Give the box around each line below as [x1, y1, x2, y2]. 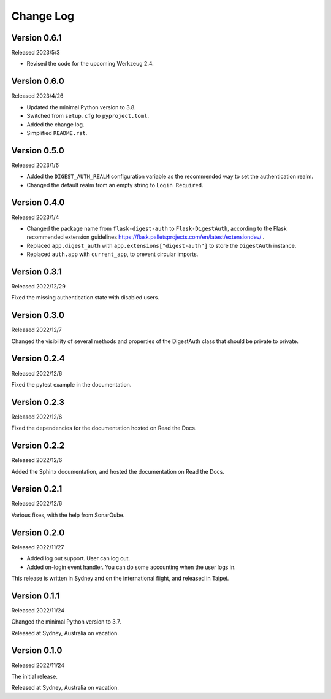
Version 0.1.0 [11, 645, 63, 656]
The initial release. [11, 673, 58, 680]
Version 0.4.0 [11, 197, 65, 208]
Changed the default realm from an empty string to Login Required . [26, 181, 204, 188]
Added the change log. [26, 120, 85, 128]
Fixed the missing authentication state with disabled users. [11, 294, 159, 301]
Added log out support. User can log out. [26, 555, 131, 562]
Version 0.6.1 [11, 33, 62, 43]
